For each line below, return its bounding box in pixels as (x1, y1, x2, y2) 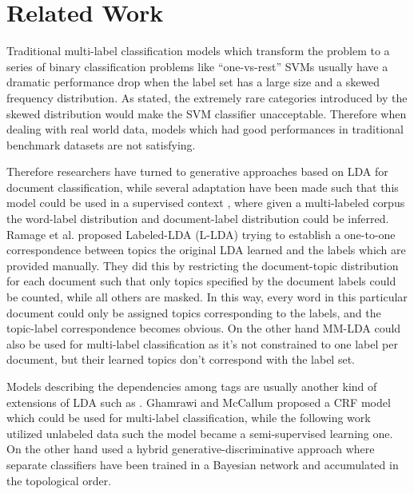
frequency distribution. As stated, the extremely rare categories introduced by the (6, 89, 408, 106)
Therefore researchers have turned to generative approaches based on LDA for (6, 163, 388, 180)
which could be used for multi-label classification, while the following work (6, 409, 371, 426)
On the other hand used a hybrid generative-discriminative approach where (6, 440, 375, 457)
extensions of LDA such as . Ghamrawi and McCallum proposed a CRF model (6, 393, 391, 410)
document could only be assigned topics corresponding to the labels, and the (6, 304, 381, 321)
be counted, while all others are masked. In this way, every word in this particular (6, 289, 408, 305)
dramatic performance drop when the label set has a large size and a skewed (6, 74, 380, 90)
